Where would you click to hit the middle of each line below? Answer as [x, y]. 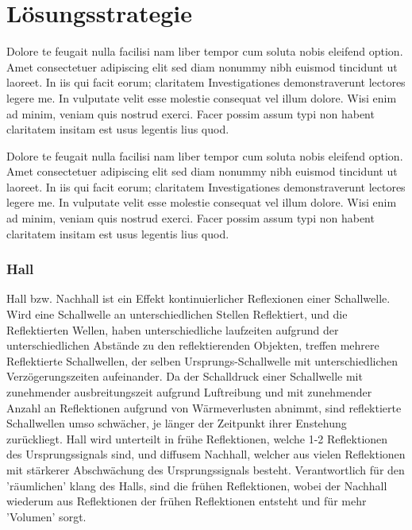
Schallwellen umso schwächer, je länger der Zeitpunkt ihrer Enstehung [177, 423]
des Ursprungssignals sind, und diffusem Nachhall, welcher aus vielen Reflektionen [206, 454]
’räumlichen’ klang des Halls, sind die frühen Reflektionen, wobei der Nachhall [197, 485]
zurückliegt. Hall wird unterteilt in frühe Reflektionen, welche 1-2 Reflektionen [197, 438]
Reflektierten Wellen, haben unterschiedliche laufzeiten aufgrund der [173, 329]
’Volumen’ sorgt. [46, 516]
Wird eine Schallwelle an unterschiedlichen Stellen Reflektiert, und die [177, 314]
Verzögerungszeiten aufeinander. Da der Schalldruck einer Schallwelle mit [185, 376]
